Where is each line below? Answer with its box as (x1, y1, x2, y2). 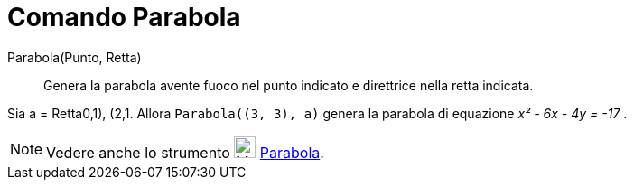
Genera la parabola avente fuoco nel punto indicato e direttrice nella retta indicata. (43, 77, 534, 93)
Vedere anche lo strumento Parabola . (46, 143, 324, 162)
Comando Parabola (7, 2, 241, 33)
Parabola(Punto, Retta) (7, 49, 142, 65)
